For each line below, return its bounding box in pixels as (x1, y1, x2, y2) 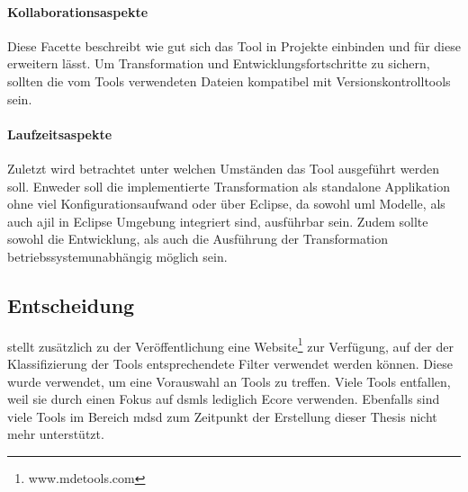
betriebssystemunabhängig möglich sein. (7, 246, 228, 265)
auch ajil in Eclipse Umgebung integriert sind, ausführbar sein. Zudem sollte (7, 211, 428, 230)
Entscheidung (7, 291, 135, 318)
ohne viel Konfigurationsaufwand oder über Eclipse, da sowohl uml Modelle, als (7, 194, 445, 213)
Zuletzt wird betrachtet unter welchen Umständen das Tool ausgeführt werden (7, 158, 439, 177)
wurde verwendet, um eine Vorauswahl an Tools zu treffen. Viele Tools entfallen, (7, 371, 451, 390)
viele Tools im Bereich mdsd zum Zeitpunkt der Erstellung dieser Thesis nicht (7, 407, 437, 425)
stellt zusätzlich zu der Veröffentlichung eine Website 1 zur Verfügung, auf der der (7, 334, 454, 355)
